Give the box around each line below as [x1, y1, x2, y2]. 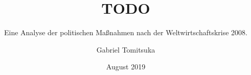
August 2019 [106, 61, 146, 72]
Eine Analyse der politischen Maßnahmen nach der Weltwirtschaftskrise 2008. [4, 27, 247, 38]
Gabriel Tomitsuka [96, 44, 155, 55]
